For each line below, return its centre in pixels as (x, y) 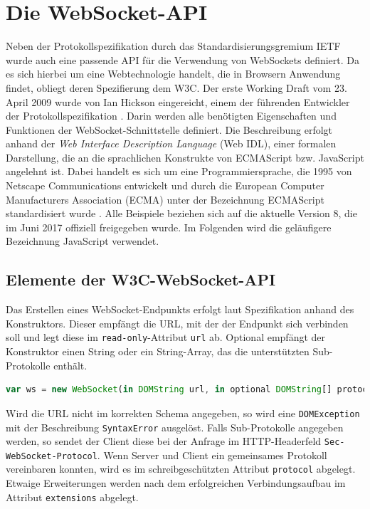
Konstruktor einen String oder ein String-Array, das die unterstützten (158, 351)
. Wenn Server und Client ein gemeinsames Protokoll (212, 455)
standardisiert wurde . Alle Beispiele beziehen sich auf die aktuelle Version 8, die (181, 213)
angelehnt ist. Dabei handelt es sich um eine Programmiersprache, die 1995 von (179, 171)
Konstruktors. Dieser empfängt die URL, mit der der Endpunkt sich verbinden (177, 323)
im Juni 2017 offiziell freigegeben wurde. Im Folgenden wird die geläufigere (169, 227)
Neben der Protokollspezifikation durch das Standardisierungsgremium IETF (173, 46)
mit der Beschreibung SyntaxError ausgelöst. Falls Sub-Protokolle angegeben (175, 427)
